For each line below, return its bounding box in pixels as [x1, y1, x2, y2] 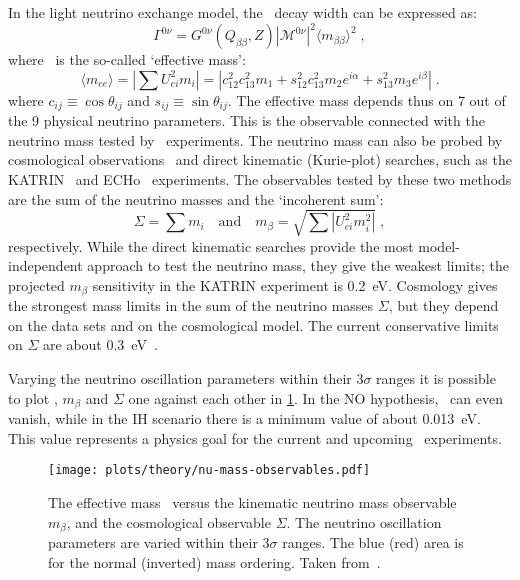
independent [8, 255, 83, 276]
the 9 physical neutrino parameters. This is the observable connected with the [8, 110, 485, 131]
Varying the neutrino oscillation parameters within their [8, 368, 352, 389]
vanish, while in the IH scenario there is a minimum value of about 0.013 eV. [8, 408, 481, 429]
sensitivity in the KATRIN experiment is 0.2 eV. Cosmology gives [92, 274, 498, 295]
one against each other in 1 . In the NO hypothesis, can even [128, 387, 503, 408]
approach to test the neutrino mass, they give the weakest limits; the [87, 255, 509, 276]
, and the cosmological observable [66, 511, 271, 532]
